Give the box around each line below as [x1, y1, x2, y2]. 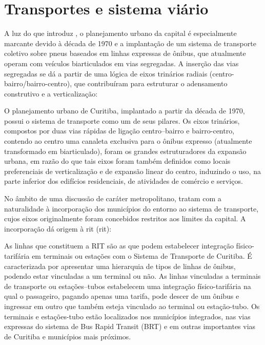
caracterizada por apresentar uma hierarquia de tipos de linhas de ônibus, [4, 260, 236, 271]
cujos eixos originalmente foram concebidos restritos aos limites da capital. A [4, 213, 246, 224]
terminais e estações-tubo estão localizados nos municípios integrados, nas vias [4, 311, 251, 321]
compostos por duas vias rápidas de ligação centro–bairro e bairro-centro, [4, 125, 235, 136]
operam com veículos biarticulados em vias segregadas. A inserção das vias [4, 57, 239, 68]
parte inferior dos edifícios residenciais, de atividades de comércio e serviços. [4, 176, 243, 186]
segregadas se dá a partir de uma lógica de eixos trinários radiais [4, 68, 208, 79]
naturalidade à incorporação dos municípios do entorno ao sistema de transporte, [4, 203, 259, 214]
